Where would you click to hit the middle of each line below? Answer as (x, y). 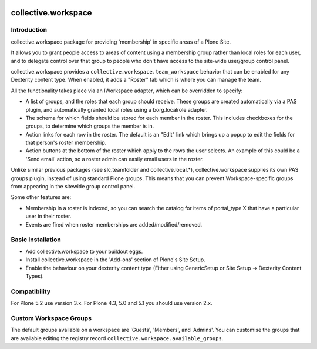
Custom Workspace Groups (51, 318)
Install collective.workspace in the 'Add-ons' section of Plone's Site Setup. (115, 260)
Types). (35, 276)
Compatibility (31, 291)
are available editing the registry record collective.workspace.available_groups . (117, 338)
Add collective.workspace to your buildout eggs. (84, 251)
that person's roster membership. (66, 143)
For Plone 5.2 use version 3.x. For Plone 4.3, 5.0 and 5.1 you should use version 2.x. (112, 303)
